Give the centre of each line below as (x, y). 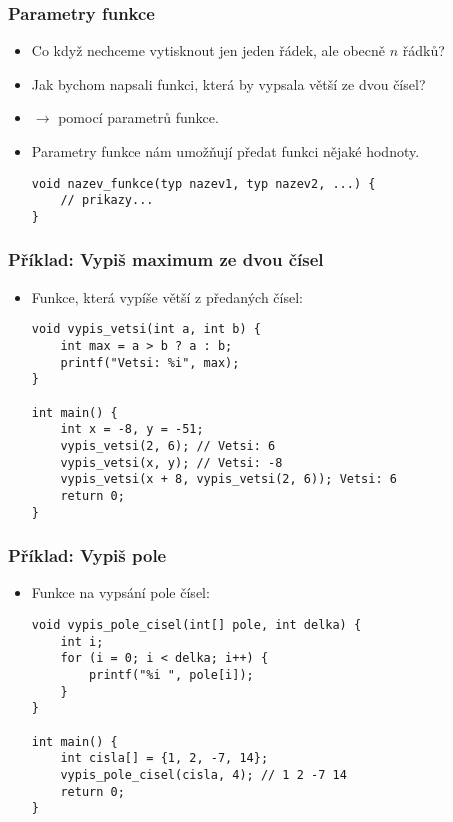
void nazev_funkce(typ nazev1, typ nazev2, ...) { (203, 183)
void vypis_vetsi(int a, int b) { (146, 329)
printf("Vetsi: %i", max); (150, 362)
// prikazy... (107, 200)
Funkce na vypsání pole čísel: (120, 592)
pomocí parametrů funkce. (138, 117)
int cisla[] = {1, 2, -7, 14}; (164, 758)
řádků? (423, 50)
